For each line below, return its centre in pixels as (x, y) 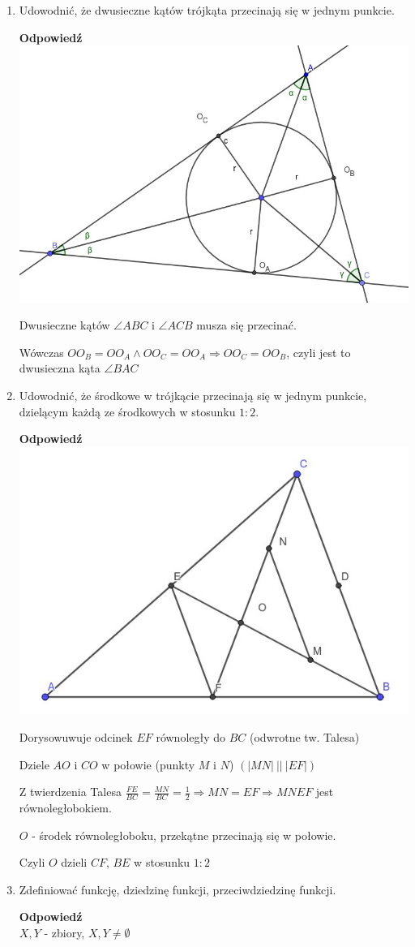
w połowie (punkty (148, 764)
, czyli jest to (319, 352)
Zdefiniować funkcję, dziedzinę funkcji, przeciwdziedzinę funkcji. (178, 889)
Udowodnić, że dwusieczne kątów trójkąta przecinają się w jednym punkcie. (207, 10)
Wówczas (41, 352)
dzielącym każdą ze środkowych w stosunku (127, 411)
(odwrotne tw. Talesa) (305, 736)
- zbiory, (64, 932)
